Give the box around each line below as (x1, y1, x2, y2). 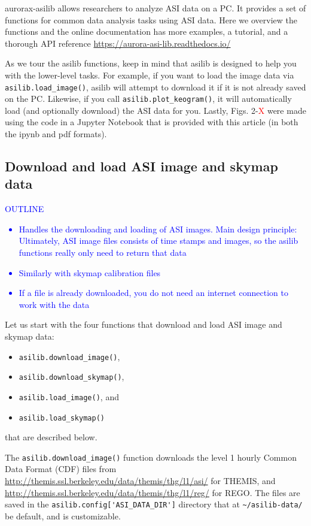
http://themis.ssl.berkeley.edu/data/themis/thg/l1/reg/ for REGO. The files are (5, 486, 300, 498)
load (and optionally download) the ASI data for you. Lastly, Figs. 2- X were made (5, 104, 306, 116)
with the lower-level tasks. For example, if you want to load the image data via (5, 68, 294, 81)
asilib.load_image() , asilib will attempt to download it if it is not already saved (5, 80, 306, 93)
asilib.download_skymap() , (19, 370, 124, 383)
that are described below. (5, 431, 97, 443)
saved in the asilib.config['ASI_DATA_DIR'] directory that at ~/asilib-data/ (5, 498, 303, 510)
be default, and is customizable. (5, 509, 121, 522)
